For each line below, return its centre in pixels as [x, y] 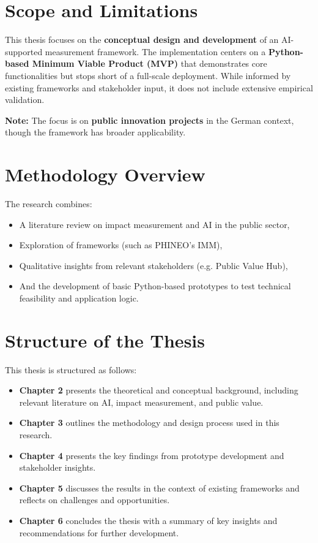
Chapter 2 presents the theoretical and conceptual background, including [159, 390]
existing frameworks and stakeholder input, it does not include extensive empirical [159, 87]
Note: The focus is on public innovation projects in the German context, [150, 120]
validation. [25, 100]
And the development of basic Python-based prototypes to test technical [155, 286]
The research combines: [49, 203]
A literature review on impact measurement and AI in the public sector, [154, 224]
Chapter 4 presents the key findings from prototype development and [152, 455]
